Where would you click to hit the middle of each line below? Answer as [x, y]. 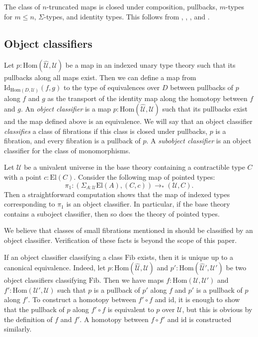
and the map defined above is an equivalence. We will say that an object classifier [128, 121]
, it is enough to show [207, 299]
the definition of [28, 319]
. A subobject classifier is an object [199, 141]
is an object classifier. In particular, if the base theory [148, 204]
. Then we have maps [131, 280]
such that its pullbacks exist [205, 109]
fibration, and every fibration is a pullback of [72, 141]
